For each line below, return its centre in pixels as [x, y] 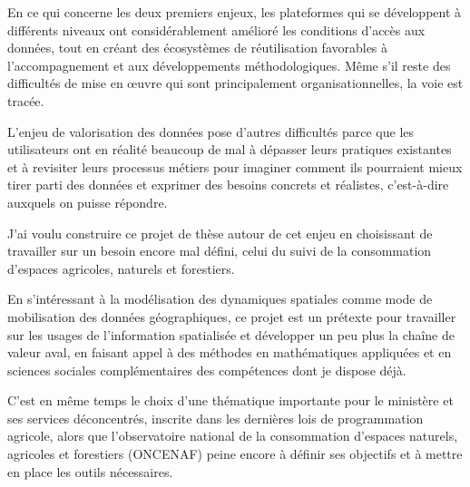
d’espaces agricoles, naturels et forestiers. [121, 268]
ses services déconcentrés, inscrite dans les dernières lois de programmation [215, 418]
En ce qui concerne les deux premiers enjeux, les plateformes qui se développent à [235, 12]
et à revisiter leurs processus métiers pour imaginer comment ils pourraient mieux [235, 166]
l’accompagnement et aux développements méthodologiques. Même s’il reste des [229, 65]
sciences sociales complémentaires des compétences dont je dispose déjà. [207, 370]
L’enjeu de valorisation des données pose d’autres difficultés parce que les [211, 131]
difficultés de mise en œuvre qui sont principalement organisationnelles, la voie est [235, 83]
